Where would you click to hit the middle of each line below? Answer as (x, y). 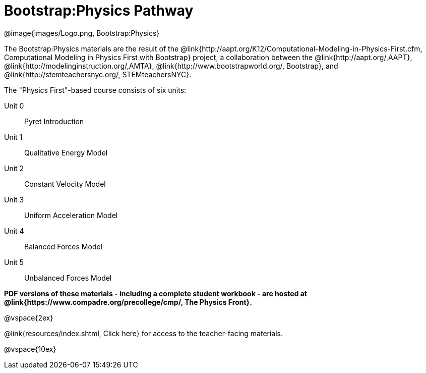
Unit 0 (14, 105)
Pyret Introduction (54, 121)
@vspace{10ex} (30, 349)
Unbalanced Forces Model (68, 278)
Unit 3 (14, 199)
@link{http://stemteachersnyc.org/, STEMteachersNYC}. (98, 74)
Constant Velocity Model (65, 184)
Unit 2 (14, 168)
